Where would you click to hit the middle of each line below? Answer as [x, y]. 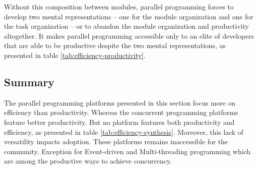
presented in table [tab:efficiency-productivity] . [75, 55]
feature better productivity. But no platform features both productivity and [119, 122]
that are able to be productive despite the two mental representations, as [115, 45]
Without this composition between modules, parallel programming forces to [119, 6]
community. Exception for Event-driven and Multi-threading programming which [127, 151]
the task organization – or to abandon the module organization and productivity [127, 26]
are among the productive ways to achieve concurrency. [88, 161]
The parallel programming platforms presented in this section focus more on [120, 102]
